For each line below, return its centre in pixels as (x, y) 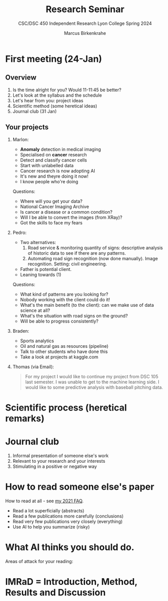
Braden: (21, 331)
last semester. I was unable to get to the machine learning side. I (92, 382)
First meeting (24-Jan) (54, 59)
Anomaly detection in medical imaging (60, 149)
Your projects (27, 127)
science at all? (35, 310)
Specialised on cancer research (53, 154)
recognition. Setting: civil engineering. (67, 264)
